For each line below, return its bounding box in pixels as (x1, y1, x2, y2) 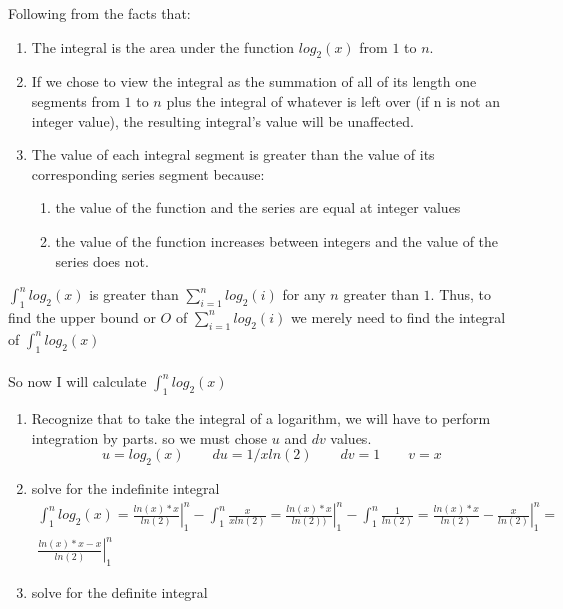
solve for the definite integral (31, 582, 208, 603)
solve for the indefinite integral (31, 477, 220, 498)
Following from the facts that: (8, 3, 191, 23)
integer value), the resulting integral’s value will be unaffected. (31, 110, 414, 131)
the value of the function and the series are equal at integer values (55, 197, 461, 218)
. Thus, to (430, 284, 491, 305)
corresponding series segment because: (31, 163, 265, 184)
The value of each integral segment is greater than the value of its (31, 144, 435, 165)
